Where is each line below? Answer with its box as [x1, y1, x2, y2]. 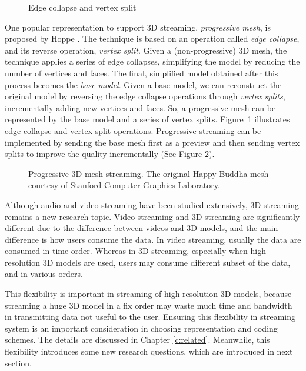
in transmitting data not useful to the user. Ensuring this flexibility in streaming [5, 310, 295, 323]
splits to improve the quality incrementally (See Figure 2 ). [5, 148, 215, 160]
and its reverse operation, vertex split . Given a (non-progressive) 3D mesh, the [5, 44, 287, 56]
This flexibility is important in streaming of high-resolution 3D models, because [5, 288, 292, 300]
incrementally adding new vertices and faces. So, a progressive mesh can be [5, 101, 276, 113]
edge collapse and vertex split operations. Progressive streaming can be [5, 124, 261, 136]
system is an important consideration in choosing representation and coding [5, 322, 278, 334]
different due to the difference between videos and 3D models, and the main [5, 222, 278, 234]
